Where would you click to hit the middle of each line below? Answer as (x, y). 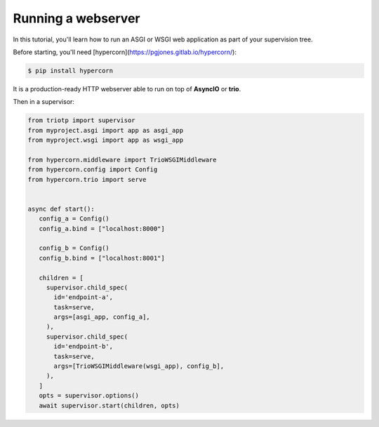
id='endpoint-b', (84, 347)
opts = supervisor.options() (89, 396)
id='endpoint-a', (84, 297)
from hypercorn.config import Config (93, 170)
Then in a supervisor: (44, 102)
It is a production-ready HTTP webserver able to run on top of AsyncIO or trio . (127, 88)
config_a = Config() (74, 219)
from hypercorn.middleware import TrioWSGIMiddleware (122, 159)
